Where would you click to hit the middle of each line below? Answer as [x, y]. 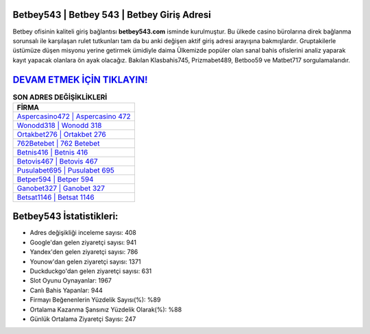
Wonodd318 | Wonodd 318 [59, 125]
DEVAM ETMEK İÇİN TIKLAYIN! [80, 80]
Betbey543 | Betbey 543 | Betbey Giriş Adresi [112, 15]
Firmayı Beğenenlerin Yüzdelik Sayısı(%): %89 [95, 300]
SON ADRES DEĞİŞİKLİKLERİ [60, 97]
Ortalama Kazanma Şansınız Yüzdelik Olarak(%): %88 [106, 309]
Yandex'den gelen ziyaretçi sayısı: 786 [84, 252]
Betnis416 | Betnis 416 [52, 152]
